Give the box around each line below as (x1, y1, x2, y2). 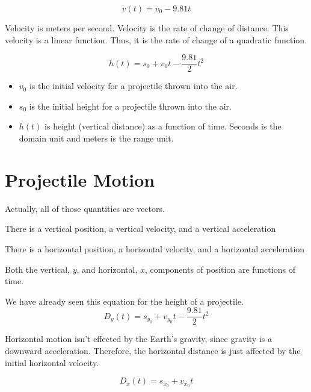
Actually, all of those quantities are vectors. (5, 202, 165, 214)
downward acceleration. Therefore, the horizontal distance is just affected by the (5, 344, 301, 356)
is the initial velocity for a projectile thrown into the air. (29, 79, 238, 92)
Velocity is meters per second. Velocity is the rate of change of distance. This (5, 22, 289, 34)
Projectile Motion (5, 167, 155, 191)
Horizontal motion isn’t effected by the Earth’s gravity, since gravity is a (5, 332, 272, 345)
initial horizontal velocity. (5, 356, 99, 369)
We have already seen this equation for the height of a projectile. (5, 294, 244, 307)
